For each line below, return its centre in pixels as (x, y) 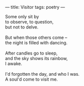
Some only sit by (22, 16)
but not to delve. (22, 27)
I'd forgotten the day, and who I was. (42, 74)
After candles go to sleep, (31, 53)
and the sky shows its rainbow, (37, 58)
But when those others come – (36, 37)
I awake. (14, 64)
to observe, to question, (29, 22)
